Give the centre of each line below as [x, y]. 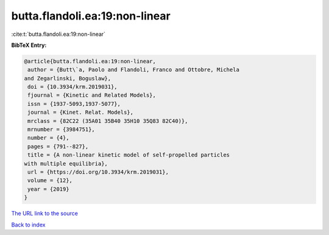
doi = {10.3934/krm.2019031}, [73, 87]
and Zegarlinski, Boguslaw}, [68, 78]
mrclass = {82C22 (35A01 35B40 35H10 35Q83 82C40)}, [108, 121]
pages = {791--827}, [58, 146]
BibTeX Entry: [29, 45]
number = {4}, [48, 138]
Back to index [28, 225]
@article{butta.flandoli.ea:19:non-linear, [90, 61]
